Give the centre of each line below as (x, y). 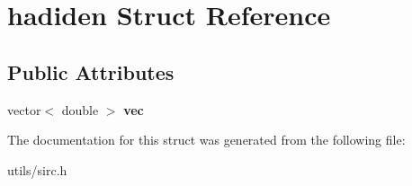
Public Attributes (91, 71)
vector (24, 109)
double (80, 109)
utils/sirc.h (37, 169)
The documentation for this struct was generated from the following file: (206, 140)
